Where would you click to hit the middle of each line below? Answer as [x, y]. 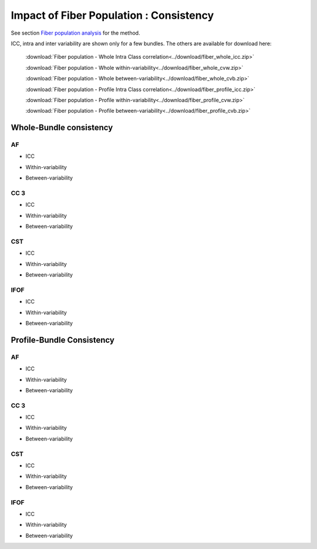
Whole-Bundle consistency [62, 128]
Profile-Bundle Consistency [63, 340]
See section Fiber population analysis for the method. [75, 33]
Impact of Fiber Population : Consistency [112, 15]
